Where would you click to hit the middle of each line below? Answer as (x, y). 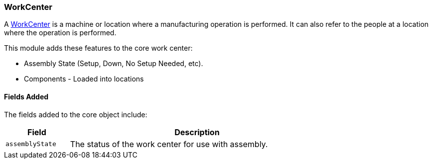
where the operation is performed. (60, 33)
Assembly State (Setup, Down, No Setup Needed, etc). (114, 64)
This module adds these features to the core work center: (98, 48)
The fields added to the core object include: (76, 114)
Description (197, 132)
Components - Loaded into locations (84, 79)
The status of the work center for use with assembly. (169, 144)
